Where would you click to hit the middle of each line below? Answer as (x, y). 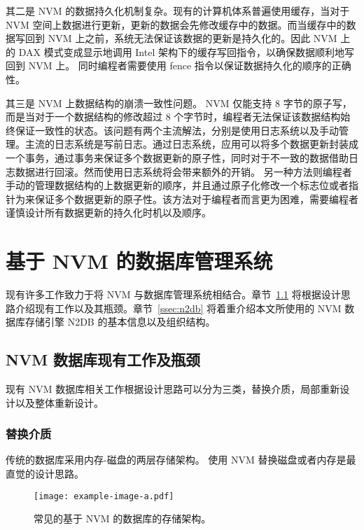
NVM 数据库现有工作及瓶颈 (103, 360)
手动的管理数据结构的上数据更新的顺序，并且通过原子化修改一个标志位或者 (177, 185)
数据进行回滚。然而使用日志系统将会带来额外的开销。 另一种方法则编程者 (183, 171)
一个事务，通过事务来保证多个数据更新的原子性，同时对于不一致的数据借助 (177, 157)
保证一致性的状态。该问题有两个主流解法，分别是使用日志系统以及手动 (177, 130)
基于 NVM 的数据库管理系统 (139, 261)
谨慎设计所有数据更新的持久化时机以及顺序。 (108, 212)
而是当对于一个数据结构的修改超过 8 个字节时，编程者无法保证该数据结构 (173, 117)
